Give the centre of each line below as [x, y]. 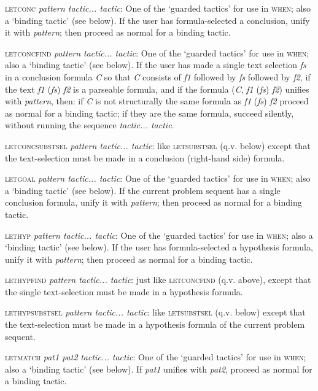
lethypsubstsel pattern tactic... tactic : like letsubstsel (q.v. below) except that [155, 312]
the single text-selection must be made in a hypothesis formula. [124, 291]
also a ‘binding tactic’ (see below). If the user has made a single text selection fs [156, 65]
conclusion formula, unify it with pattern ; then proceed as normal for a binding [153, 202]
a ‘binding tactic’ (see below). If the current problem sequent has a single [143, 190]
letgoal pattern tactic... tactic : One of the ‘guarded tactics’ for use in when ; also [158, 178]
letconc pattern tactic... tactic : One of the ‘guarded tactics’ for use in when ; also [158, 8]
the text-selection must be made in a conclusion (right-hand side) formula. [145, 157]
